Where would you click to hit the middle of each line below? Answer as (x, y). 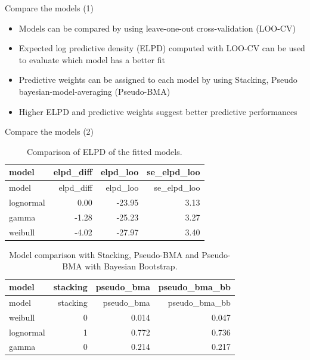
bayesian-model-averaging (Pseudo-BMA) (94, 91)
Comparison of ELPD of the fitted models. (104, 151)
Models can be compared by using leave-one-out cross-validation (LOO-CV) (157, 28)
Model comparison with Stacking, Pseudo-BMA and (104, 254)
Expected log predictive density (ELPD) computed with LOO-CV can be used (162, 48)
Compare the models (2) (49, 131)
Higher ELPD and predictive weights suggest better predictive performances (158, 111)
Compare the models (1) (49, 8)
